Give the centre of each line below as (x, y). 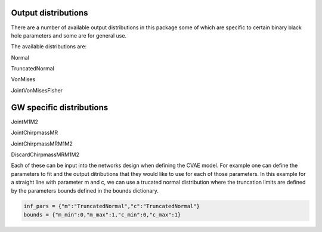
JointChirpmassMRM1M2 (42, 144)
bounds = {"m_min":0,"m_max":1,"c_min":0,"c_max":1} (102, 214)
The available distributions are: (49, 47)
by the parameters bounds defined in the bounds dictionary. (85, 190)
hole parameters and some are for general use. (69, 35)
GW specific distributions (60, 107)
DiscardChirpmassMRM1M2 (45, 154)
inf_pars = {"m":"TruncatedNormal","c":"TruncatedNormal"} (112, 206)
